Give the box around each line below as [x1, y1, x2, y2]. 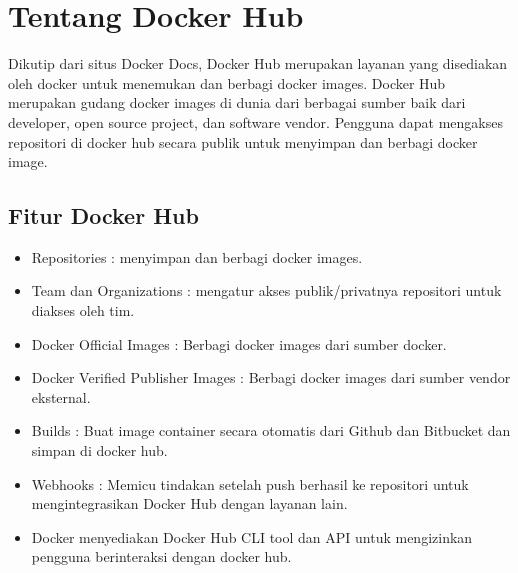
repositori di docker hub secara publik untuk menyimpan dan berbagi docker [8, 131, 478, 152]
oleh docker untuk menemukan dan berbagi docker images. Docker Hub [8, 72, 446, 93]
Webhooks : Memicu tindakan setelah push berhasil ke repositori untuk [31, 473, 469, 494]
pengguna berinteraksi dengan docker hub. [31, 546, 292, 567]
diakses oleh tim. [31, 300, 135, 321]
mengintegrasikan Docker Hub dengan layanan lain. [31, 493, 348, 514]
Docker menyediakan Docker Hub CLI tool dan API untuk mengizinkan [31, 526, 473, 547]
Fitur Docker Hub [8, 200, 199, 231]
